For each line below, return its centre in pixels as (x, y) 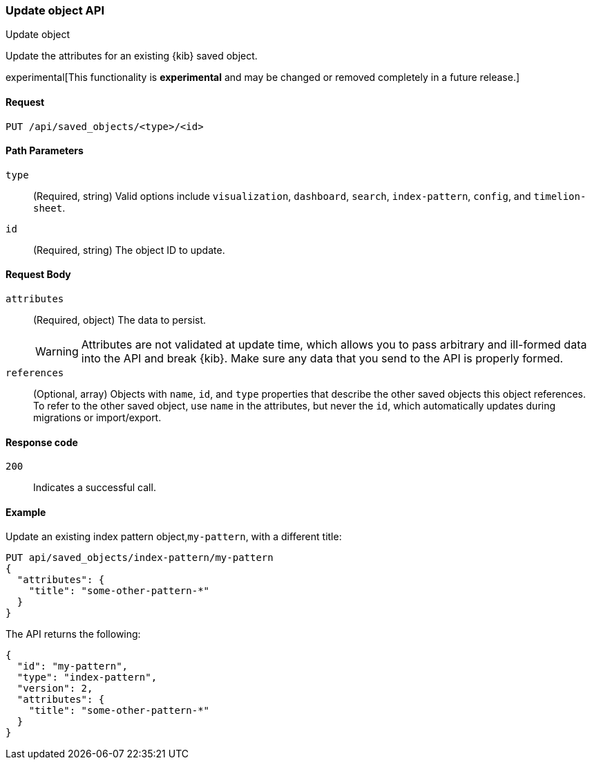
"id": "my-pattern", (73, 666)
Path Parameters (45, 151)
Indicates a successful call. (95, 488)
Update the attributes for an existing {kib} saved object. (132, 56)
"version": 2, (55, 689)
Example (26, 512)
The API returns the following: (73, 634)
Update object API (55, 10)
